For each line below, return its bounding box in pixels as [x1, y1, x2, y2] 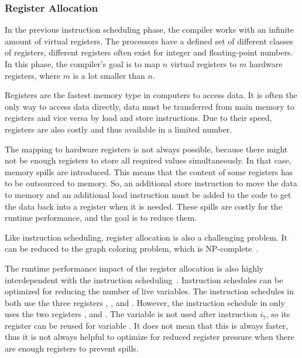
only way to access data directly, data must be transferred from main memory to [5, 100, 294, 112]
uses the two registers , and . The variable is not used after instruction [5, 308, 258, 320]
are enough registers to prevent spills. [5, 342, 139, 354]
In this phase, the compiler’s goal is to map [5, 58, 160, 69]
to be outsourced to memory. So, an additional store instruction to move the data [5, 177, 297, 189]
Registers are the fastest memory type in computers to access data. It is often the [5, 89, 297, 101]
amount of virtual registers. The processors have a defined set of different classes [5, 34, 293, 47]
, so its [266, 308, 290, 320]
